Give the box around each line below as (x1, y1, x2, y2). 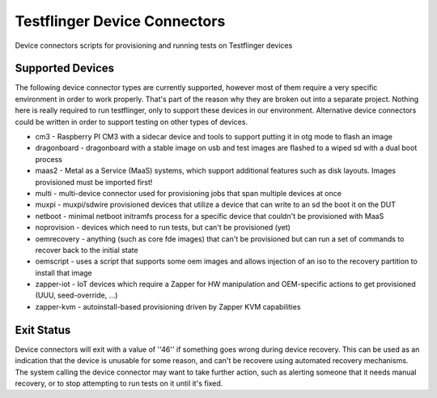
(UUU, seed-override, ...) (35, 290, 118, 300)
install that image (35, 267, 92, 277)
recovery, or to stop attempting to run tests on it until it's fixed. (15, 378, 223, 388)
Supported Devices (15, 62, 115, 75)
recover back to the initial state (35, 245, 138, 255)
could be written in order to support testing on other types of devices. (15, 117, 248, 126)
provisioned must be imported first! (35, 177, 153, 186)
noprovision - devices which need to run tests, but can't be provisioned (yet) (35, 223, 291, 233)
